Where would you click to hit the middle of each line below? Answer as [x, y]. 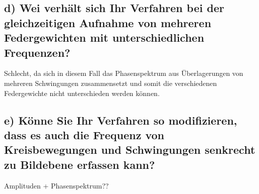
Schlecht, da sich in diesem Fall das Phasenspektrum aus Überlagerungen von [124, 73]
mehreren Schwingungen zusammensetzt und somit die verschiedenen [111, 83]
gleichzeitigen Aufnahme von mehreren [108, 22]
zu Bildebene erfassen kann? [80, 164]
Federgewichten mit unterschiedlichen [104, 37]
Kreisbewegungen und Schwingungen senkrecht [130, 150]
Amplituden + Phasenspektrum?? [56, 185]
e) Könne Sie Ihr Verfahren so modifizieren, [121, 120]
